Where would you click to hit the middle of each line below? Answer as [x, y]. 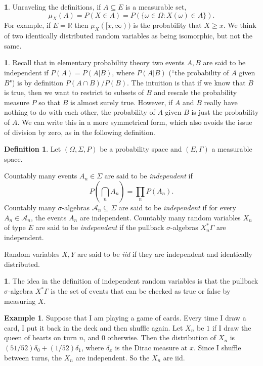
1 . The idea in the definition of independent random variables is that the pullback [131, 281]
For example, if [28, 25]
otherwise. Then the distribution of [162, 337]
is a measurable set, [156, 7]
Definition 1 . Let [33, 149]
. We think [240, 25]
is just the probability [225, 112]
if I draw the [232, 327]
